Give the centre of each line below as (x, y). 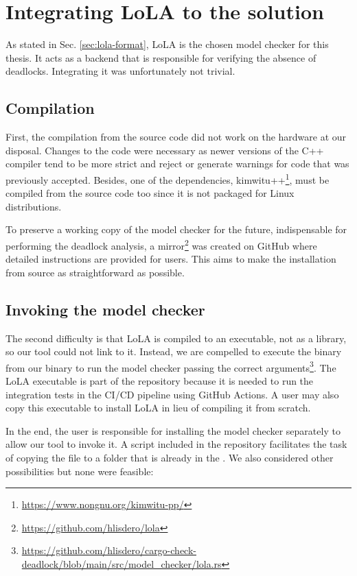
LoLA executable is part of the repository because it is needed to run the (160, 381)
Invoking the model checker (105, 309)
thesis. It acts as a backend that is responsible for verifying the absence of (161, 57)
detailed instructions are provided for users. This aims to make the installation (171, 259)
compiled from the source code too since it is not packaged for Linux (150, 193)
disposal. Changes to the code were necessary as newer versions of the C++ (165, 150)
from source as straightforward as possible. (95, 272)
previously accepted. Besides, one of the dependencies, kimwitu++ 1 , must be (168, 178)
